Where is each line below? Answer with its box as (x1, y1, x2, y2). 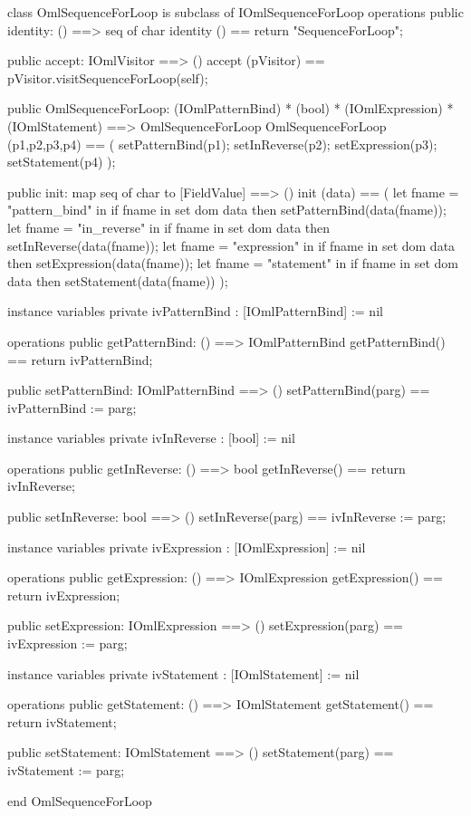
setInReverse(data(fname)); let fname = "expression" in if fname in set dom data (7, 235, 456, 254)
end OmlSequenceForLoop (7, 791, 152, 810)
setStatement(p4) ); (7, 152, 116, 171)
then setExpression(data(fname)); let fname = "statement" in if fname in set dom (7, 254, 458, 273)
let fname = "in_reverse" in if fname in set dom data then (7, 217, 331, 236)
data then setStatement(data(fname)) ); (7, 271, 228, 290)
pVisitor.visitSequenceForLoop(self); (7, 68, 208, 87)
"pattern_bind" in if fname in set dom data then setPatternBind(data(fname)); (7, 200, 447, 219)
